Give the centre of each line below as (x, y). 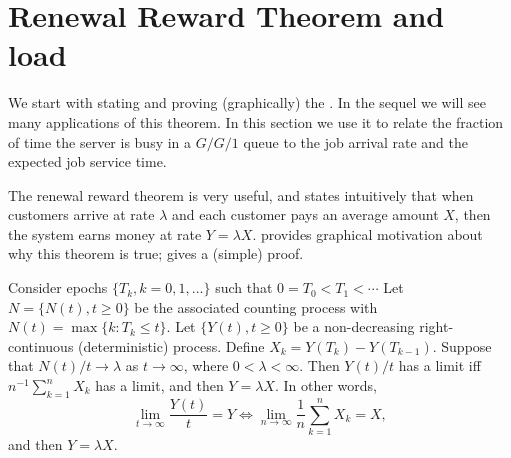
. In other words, (325, 385)
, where (206, 365)
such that (244, 287)
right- (436, 326)
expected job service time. (87, 161)
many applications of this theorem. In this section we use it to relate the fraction (256, 121)
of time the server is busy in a (100, 141)
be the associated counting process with (256, 306)
